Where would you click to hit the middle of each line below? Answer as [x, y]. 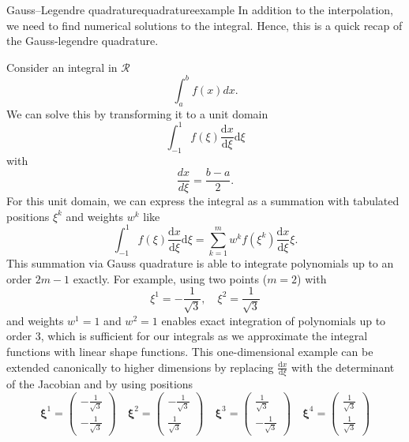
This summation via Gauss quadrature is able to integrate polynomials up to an [200, 263]
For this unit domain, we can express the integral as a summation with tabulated [203, 201]
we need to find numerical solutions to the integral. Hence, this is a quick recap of [204, 25]
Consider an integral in [62, 67]
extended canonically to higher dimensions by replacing [140, 367]
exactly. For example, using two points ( [170, 278]
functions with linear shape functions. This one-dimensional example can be [190, 352]
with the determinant [343, 367]
